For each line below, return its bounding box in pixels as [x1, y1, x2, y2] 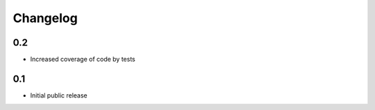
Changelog [12, 10, 78, 26]
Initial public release [30, 91, 88, 100]
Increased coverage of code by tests [30, 55, 135, 64]
